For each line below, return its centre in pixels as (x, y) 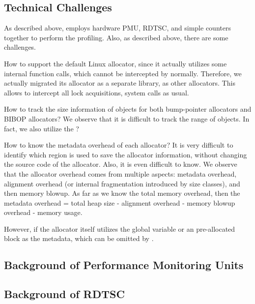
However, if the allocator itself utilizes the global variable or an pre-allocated (120, 228)
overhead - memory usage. (43, 212)
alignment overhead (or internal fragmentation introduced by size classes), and (122, 183)
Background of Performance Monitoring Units (124, 265)
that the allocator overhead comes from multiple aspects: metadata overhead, (120, 173)
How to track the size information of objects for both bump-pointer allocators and (128, 109)
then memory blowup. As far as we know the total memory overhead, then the (122, 193)
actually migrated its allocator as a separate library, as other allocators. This (120, 83)
